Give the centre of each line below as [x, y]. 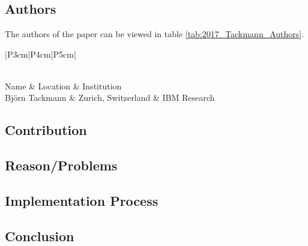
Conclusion [40, 235]
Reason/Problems [61, 165]
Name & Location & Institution [63, 85]
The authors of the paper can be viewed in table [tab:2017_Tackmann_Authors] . [155, 34]
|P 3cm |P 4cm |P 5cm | [41, 54]
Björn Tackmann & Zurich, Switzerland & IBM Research [110, 97]
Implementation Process [82, 200]
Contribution [46, 130]
